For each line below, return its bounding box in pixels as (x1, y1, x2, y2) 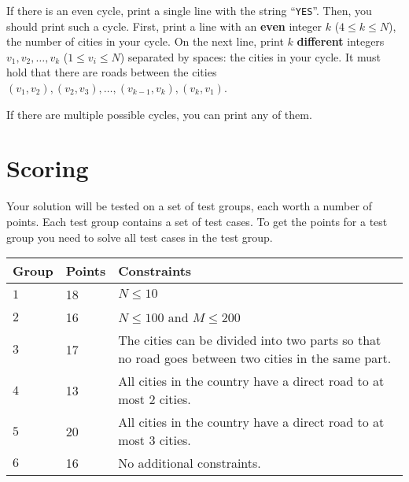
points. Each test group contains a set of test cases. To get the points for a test (6, 213, 388, 229)
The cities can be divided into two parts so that (118, 331, 381, 350)
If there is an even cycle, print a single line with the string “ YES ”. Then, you (6, 2, 372, 18)
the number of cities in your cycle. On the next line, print (6, 33, 284, 50)
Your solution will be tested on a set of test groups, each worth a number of (6, 198, 372, 214)
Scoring (6, 152, 89, 184)
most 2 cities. (118, 390, 191, 409)
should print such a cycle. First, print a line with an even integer (6, 17, 322, 34)
